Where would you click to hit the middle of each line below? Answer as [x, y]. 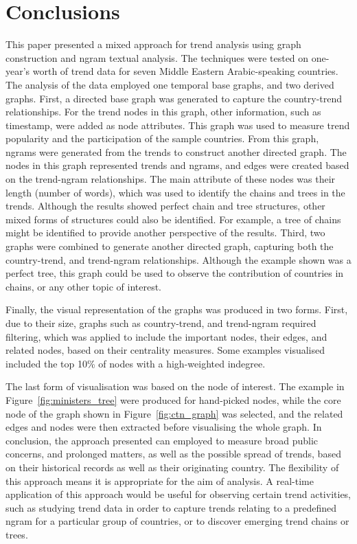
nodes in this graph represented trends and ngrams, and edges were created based [177, 165]
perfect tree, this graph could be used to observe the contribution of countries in [175, 273]
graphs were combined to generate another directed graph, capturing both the [170, 246]
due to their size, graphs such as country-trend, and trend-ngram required [161, 323]
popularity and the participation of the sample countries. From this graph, [162, 138]
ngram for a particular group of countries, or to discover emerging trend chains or [177, 521]
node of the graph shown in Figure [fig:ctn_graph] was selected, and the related [174, 413]
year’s [18, 71]
